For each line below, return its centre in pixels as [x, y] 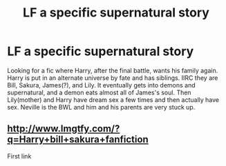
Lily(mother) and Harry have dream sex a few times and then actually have [113, 100]
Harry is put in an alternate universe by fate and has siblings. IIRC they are [113, 78]
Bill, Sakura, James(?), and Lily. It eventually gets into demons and [101, 85]
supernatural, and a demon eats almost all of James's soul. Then [99, 92]
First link [19, 156]
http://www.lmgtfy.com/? [64, 129]
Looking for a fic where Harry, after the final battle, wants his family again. [113, 70]
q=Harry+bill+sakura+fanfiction [78, 139]
